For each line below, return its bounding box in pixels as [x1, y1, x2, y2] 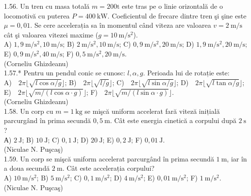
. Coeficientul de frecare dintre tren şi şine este [107, 10, 247, 20]
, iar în [227, 153, 247, 163]
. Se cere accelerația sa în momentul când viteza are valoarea [30, 20, 211, 30]
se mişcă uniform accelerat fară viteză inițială [84, 106, 220, 116]
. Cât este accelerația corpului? [62, 163, 155, 173]
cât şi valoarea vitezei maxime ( [4, 29, 99, 39]
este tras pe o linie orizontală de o [122, 1, 223, 11]
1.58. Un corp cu [4, 106, 53, 116]
